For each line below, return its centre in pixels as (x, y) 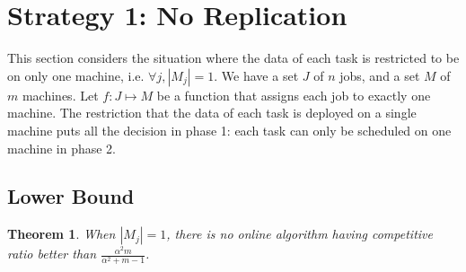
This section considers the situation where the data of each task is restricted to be (233, 58)
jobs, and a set (380, 75)
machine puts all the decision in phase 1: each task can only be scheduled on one (229, 130)
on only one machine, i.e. (76, 75)
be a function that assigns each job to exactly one (294, 95)
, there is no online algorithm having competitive (299, 234)
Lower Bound (71, 196)
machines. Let (60, 95)
